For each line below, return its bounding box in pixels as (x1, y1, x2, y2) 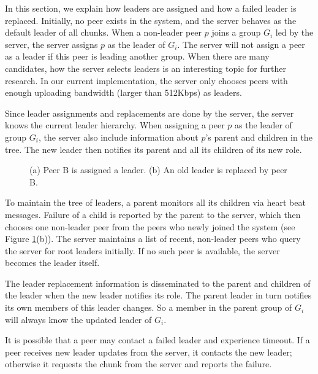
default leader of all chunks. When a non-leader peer (5, 26, 202, 39)
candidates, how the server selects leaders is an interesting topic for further (5, 61, 286, 74)
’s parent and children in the (205, 130, 312, 143)
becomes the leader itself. (5, 256, 100, 269)
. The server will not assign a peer (177, 37, 305, 50)
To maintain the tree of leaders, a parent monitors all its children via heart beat (5, 196, 306, 209)
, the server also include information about (38, 130, 199, 143)
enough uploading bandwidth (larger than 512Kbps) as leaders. (5, 86, 242, 99)
